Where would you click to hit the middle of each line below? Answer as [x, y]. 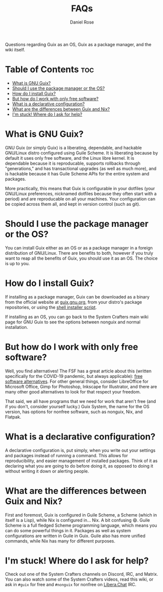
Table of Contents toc [50, 70]
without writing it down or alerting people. [47, 471]
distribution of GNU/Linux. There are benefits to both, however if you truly [79, 253]
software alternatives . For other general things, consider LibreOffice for [77, 381]
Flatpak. [13, 417]
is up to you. [18, 263]
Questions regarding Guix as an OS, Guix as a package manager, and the [78, 44]
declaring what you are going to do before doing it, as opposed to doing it [79, 466]
